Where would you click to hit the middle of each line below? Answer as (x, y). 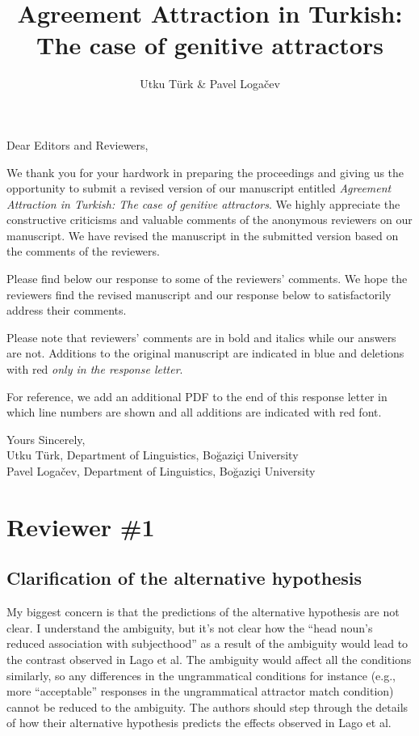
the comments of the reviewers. (83, 251)
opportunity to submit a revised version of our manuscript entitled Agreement (199, 188)
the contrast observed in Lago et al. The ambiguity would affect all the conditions (209, 659)
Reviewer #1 (81, 526)
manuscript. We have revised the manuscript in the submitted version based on (203, 235)
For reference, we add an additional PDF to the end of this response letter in (197, 396)
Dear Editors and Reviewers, (78, 144)
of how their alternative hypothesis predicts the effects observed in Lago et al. (199, 723)
